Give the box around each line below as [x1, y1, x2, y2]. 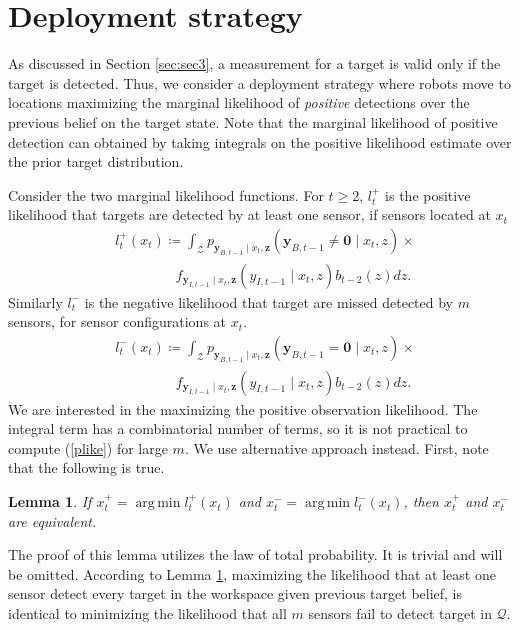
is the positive [385, 184, 471, 205]
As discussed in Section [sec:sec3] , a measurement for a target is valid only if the [8, 53, 501, 74]
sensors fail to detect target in [308, 603, 492, 624]
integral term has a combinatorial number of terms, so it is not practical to [8, 418, 468, 439]
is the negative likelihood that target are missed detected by [84, 291, 453, 312]
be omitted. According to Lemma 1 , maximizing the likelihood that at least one [8, 563, 496, 584]
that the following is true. [8, 457, 165, 478]
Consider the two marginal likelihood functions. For [8, 184, 324, 205]
